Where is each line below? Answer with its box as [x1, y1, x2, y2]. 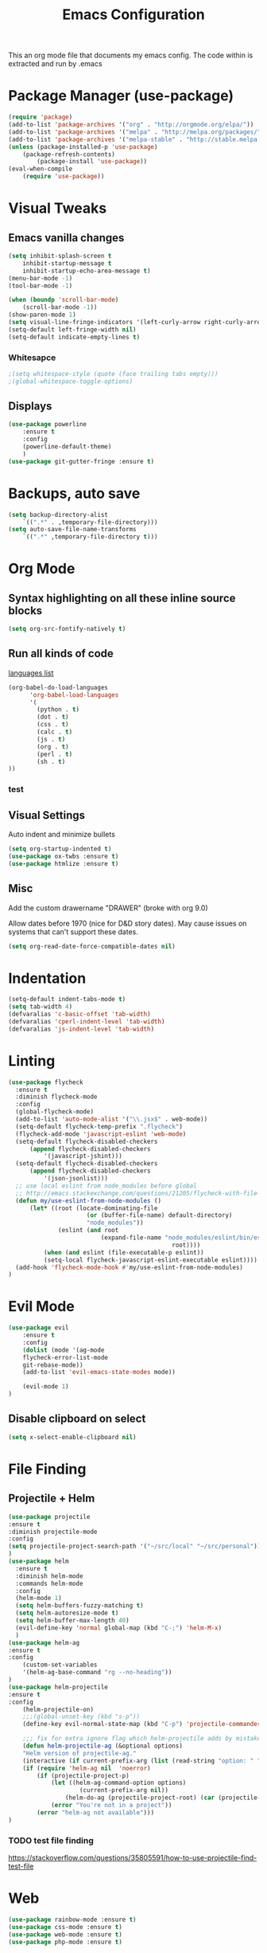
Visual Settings [8, 808, 86, 822]
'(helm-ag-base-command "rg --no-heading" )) [22, 1669, 172, 1677]
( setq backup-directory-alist [8, 511, 109, 519]
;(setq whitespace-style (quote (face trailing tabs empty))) [8, 370, 219, 378]
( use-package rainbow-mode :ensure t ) [8, 1916, 137, 1924]
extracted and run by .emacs [8, 59, 103, 68]
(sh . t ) [37, 757, 66, 765]
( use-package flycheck [8, 1078, 83, 1086]
